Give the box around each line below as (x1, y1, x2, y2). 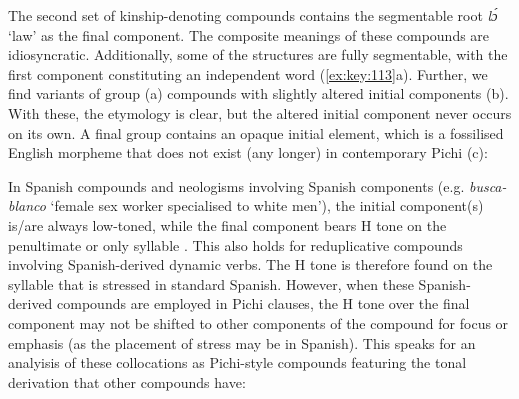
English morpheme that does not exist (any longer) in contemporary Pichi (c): (8, 142, 488, 163)
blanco (8, 195, 46, 216)
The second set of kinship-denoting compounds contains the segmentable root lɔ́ (8, 5, 498, 25)
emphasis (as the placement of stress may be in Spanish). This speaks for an (8, 332, 476, 353)
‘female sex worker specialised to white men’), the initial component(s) (50, 195, 484, 216)
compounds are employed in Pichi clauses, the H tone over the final (57, 293, 470, 314)
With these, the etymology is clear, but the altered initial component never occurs (8, 102, 512, 123)
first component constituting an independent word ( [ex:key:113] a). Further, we (8, 63, 488, 84)
